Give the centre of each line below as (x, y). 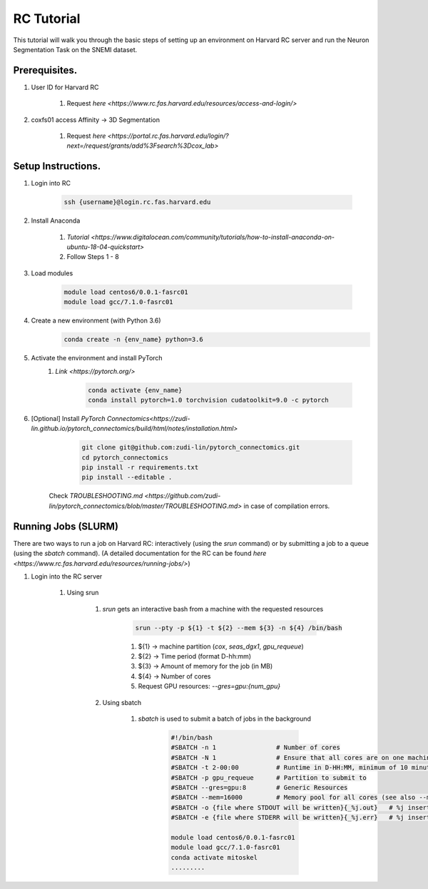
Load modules (52, 273)
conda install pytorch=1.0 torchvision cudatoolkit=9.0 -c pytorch (209, 400)
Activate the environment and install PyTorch (97, 358)
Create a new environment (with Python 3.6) (96, 320)
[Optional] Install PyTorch (68, 418)
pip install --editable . (127, 477)
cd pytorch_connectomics (125, 457)
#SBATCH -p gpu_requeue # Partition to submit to (269, 777)
